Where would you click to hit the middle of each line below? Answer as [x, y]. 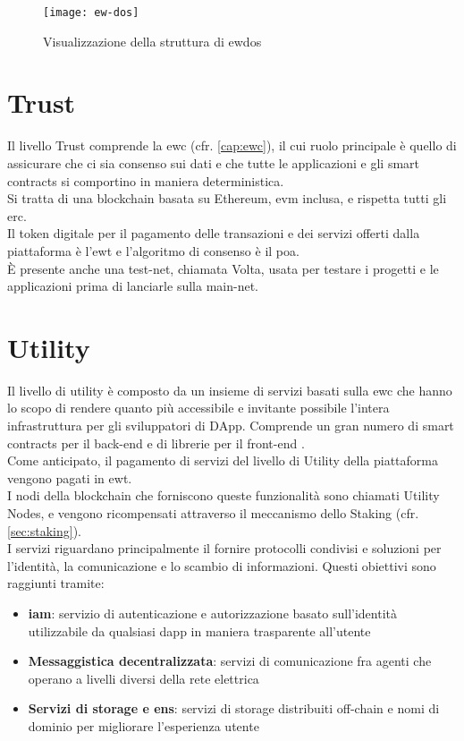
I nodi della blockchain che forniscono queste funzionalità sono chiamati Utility [224, 495]
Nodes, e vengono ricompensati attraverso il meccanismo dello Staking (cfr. [213, 513]
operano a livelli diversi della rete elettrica [143, 678]
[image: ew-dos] [91, 13]
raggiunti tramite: [56, 583]
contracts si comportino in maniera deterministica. [146, 180]
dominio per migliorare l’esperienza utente [143, 725]
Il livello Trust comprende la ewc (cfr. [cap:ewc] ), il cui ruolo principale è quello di [232, 145]
